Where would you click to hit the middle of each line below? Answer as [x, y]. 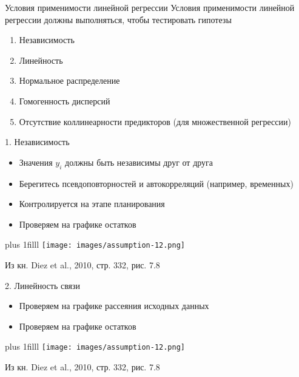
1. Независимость [37, 142]
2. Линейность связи [43, 285]
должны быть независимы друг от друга [139, 162]
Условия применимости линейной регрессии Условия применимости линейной [150, 7]
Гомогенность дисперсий [65, 100]
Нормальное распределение [69, 80]
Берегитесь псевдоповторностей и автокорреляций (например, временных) [156, 183]
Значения [36, 162]
